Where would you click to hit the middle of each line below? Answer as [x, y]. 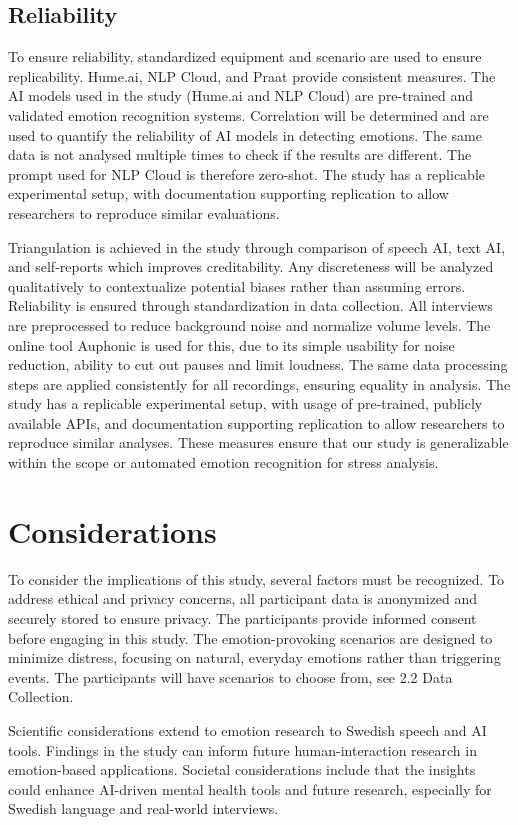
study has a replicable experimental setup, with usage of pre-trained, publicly [245, 403]
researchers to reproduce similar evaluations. [144, 212]
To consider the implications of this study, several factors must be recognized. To [256, 578]
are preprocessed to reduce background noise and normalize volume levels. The [249, 324]
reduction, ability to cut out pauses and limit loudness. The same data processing [258, 364]
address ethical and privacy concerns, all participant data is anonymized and [243, 598]
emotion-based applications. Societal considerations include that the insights [242, 769]
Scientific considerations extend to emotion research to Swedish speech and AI [247, 729]
